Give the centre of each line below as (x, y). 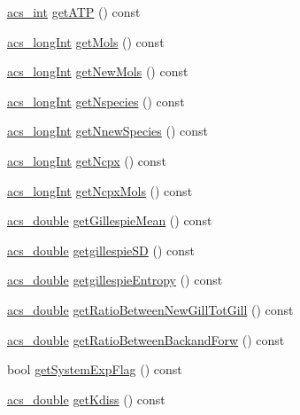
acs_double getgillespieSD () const (101, 250)
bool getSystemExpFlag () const (95, 369)
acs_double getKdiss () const (86, 399)
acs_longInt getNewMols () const (98, 71)
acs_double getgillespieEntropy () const (115, 280)
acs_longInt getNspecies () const (96, 101)
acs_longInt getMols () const (86, 41)
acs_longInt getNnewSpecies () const (108, 131)
